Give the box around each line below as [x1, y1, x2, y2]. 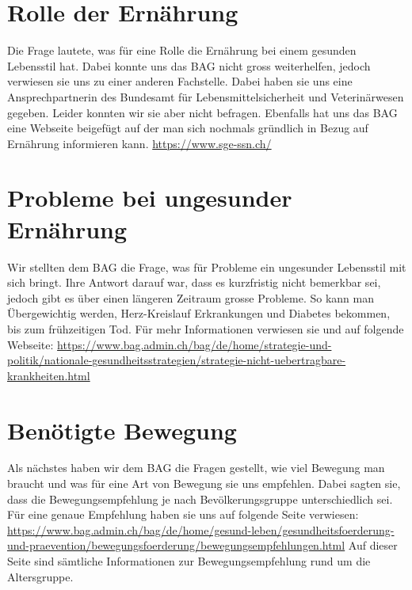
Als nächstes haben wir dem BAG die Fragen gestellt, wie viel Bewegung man [7, 459, 385, 476]
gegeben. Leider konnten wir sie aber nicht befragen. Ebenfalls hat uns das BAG [7, 104, 398, 120]
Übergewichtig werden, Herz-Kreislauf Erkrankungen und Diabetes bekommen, [7, 305, 391, 322]
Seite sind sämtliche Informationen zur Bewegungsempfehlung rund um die [7, 553, 371, 569]
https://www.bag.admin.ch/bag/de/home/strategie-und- [57, 336, 332, 352]
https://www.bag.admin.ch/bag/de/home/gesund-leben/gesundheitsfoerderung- [7, 521, 395, 538]
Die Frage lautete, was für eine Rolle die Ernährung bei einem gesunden [7, 42, 357, 59]
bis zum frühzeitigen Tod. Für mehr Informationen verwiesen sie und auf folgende [7, 320, 404, 337]
